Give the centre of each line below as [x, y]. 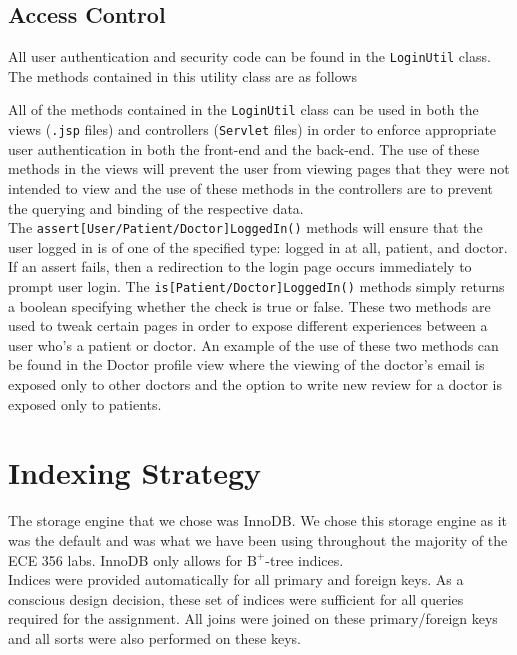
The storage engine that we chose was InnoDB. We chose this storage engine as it [258, 520]
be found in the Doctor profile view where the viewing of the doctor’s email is [246, 364]
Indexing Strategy [135, 472]
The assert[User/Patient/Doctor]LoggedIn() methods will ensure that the [245, 227]
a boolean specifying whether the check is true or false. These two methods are [249, 305]
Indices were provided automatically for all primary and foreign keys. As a [236, 579]
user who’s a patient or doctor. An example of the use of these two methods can [253, 344]
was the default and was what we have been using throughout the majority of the [258, 539]
